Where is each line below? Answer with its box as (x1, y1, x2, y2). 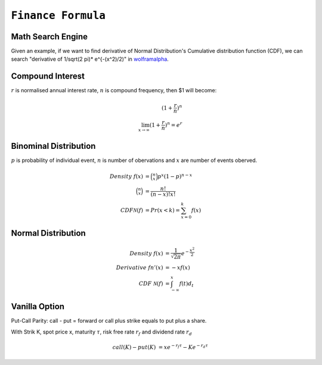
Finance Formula (11, 9, 106, 22)
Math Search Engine (11, 32, 88, 42)
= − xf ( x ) (165, 264, 190, 271)
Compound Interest (11, 71, 85, 82)
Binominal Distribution (11, 141, 96, 151)
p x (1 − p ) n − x (157, 172, 193, 180)
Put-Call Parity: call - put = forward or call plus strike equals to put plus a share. (11, 317, 207, 325)
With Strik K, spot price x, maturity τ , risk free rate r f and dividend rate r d (11, 328, 192, 336)
